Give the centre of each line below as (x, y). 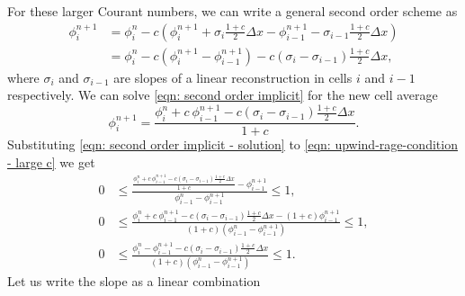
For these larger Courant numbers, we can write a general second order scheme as (232, 11)
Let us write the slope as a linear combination (134, 280)
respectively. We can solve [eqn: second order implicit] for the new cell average (223, 95)
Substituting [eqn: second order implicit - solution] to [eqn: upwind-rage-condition (232, 144)
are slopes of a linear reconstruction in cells (233, 77)
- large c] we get (51, 161)
